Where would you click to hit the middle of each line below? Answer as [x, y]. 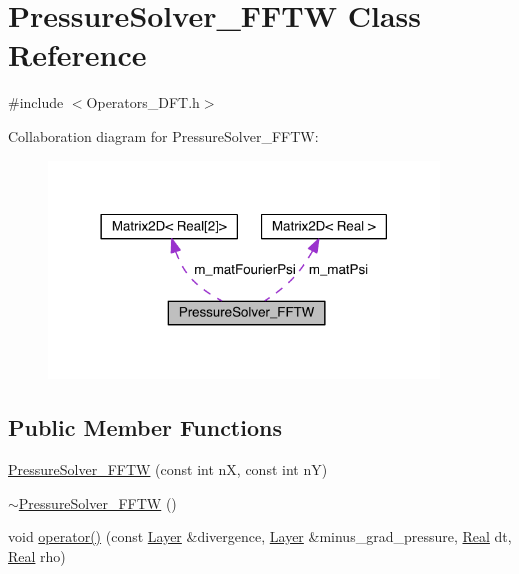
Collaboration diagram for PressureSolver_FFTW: [163, 135]
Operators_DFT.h [143, 102]
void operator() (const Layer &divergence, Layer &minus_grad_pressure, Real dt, [260, 536]
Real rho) [37, 555]
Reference [77, 54]
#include [36, 102]
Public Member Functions [145, 427]
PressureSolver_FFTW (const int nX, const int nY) [168, 468]
